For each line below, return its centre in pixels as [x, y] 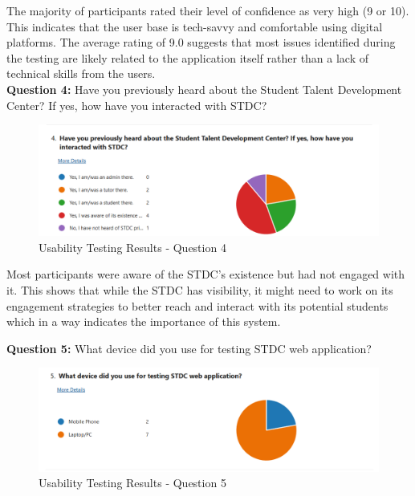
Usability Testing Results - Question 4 [132, 247]
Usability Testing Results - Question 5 [132, 483]
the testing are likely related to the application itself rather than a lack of [188, 57]
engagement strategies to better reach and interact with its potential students [197, 305]
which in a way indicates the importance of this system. [144, 321]
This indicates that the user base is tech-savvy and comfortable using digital [195, 26]
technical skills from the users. [81, 73]
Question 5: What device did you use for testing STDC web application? [189, 348]
